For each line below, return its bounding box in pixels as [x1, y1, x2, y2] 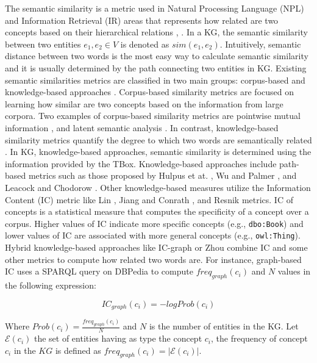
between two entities [5, 37, 81, 50]
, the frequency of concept [211, 332, 308, 345]
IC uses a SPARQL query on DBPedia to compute [5, 265, 193, 278]
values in [277, 265, 311, 278]
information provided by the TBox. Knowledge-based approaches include [5, 157, 277, 170]
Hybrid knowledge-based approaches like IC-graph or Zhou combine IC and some [5, 241, 308, 253]
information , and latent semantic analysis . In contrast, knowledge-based [5, 121, 279, 134]
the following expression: [5, 278, 96, 291]
